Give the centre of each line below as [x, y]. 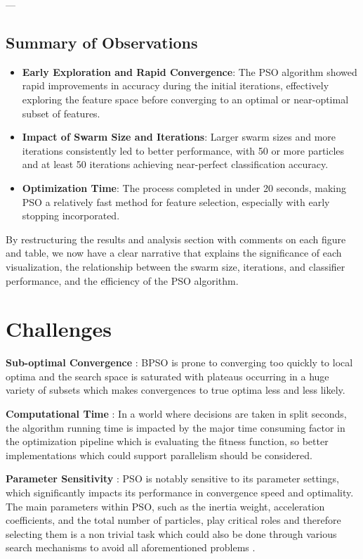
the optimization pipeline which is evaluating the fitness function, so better [167, 441]
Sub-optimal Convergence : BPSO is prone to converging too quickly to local [179, 362]
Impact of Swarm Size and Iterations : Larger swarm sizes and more [179, 137]
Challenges [59, 329]
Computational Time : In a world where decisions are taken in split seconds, [176, 414]
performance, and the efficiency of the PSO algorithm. [122, 280]
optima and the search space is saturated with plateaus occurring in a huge [167, 376]
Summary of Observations [102, 42]
